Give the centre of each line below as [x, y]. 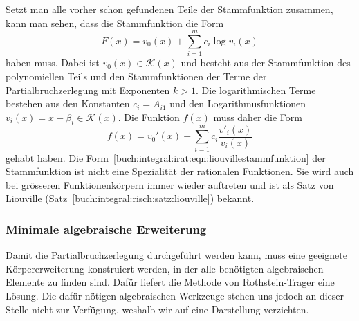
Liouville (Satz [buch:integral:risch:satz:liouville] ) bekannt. [130, 198]
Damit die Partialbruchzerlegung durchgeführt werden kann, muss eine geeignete [176, 255]
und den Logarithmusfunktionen [238, 103]
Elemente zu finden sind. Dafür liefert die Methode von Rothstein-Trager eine [170, 282]
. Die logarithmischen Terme [256, 90]
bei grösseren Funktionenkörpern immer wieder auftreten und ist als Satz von [170, 184]
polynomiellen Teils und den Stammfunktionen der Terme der [136, 76]
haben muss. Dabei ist [53, 63]
